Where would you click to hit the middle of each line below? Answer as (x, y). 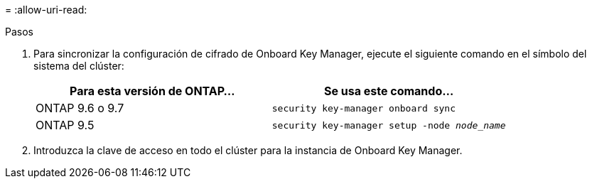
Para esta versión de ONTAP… (152, 91)
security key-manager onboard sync (364, 108)
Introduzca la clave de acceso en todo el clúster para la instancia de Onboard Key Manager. (248, 150)
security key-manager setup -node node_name (389, 125)
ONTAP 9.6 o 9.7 (80, 108)
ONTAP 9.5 (65, 125)
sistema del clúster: (79, 66)
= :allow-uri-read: (46, 10)
